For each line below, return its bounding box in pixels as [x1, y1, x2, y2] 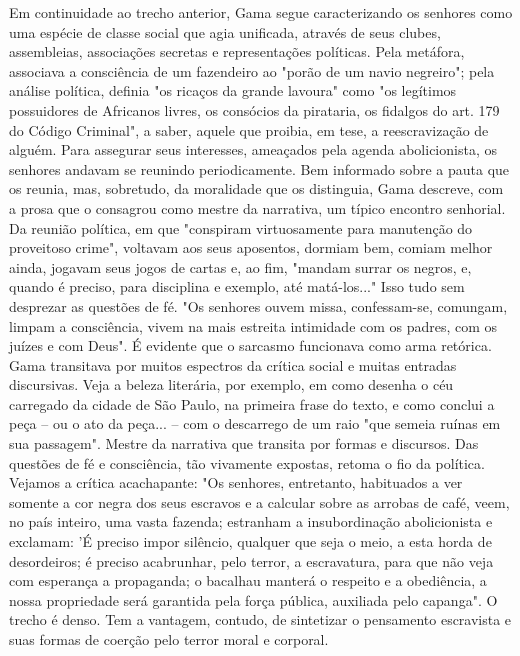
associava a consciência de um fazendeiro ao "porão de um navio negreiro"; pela [9, 60, 495, 81]
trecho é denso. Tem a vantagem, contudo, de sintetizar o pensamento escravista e [9, 609, 512, 630]
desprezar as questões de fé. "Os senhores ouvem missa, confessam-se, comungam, [9, 295, 508, 316]
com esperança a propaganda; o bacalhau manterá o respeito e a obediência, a [9, 570, 487, 591]
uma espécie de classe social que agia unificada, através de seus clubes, [9, 21, 441, 42]
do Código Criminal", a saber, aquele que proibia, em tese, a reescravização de [9, 119, 489, 140]
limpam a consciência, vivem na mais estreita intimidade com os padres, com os [9, 315, 498, 336]
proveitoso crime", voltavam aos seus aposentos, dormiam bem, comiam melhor [9, 237, 493, 258]
